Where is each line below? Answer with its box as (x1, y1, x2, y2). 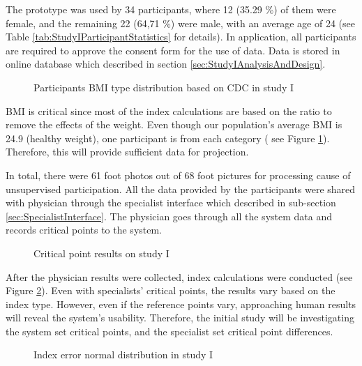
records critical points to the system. (6, 222, 163, 237)
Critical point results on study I (33, 245, 169, 260)
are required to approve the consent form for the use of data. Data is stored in (6, 43, 340, 57)
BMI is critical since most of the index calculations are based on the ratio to (6, 103, 332, 118)
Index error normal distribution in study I (33, 347, 213, 362)
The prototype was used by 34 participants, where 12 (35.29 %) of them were (6, 2, 336, 16)
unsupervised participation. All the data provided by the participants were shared (6, 181, 356, 196)
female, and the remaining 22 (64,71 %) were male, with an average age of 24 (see (6, 15, 356, 30)
